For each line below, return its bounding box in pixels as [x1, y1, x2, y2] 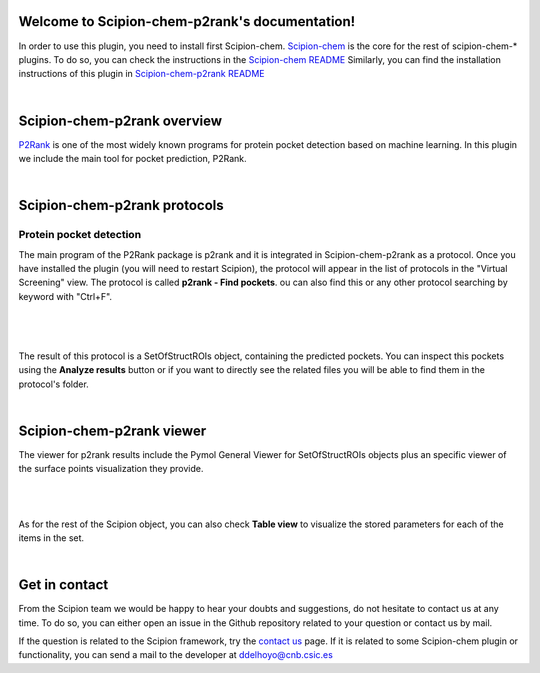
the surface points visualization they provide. [18, 463, 204, 475]
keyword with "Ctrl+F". [18, 290, 113, 302]
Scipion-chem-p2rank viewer [18, 422, 207, 439]
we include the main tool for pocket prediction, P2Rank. [18, 152, 247, 164]
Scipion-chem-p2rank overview [18, 112, 223, 129]
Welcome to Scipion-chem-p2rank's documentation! [18, 13, 356, 30]
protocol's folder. [18, 378, 89, 390]
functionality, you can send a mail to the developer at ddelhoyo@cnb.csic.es [18, 649, 334, 661]
